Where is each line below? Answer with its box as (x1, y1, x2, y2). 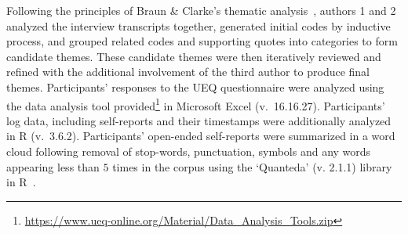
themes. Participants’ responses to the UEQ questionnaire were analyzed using (6, 78, 384, 95)
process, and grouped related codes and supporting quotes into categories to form (6, 33, 398, 49)
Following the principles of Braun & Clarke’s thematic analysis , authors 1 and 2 (6, 2, 396, 18)
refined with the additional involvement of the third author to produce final (6, 63, 370, 80)
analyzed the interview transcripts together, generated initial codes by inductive (6, 17, 391, 34)
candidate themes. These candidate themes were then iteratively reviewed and (6, 48, 381, 64)
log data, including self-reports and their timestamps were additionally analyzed (6, 112, 392, 128)
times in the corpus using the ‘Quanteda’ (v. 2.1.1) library (112, 158, 392, 175)
